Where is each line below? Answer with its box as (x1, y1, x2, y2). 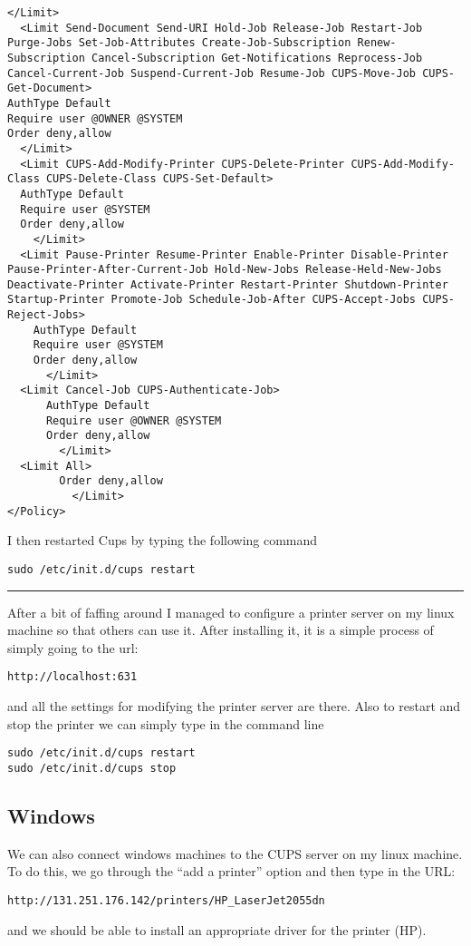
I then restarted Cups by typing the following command (7, 531, 318, 550)
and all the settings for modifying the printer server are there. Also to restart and (7, 697, 461, 715)
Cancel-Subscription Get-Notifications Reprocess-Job (91, 51, 423, 64)
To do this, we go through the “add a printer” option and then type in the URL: (7, 862, 456, 881)
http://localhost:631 (7, 670, 138, 684)
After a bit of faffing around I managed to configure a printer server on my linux (7, 602, 455, 621)
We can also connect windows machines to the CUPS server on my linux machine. (7, 844, 463, 863)
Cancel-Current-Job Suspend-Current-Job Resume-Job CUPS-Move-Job (7, 66, 417, 80)
